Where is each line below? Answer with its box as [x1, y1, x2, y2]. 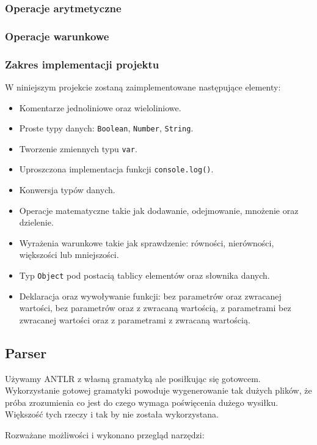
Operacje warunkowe [5, 28, 109, 43]
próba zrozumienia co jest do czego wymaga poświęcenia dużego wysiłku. [5, 395, 279, 408]
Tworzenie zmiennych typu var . [19, 142, 137, 155]
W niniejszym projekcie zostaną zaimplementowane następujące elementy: [5, 80, 281, 93]
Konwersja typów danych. [19, 183, 115, 196]
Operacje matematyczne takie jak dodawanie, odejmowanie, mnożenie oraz [19, 204, 299, 216]
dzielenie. [19, 216, 54, 229]
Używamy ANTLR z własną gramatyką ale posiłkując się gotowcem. [5, 372, 261, 384]
